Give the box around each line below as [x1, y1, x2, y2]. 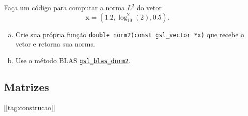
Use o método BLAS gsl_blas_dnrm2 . [15, 55, 131, 65]
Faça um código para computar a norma [4, 2, 125, 12]
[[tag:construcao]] [4, 102, 55, 112]
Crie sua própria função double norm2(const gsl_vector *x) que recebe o [15, 29, 245, 39]
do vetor [137, 2, 162, 12]
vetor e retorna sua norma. [15, 39, 96, 49]
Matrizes [4, 79, 50, 94]
